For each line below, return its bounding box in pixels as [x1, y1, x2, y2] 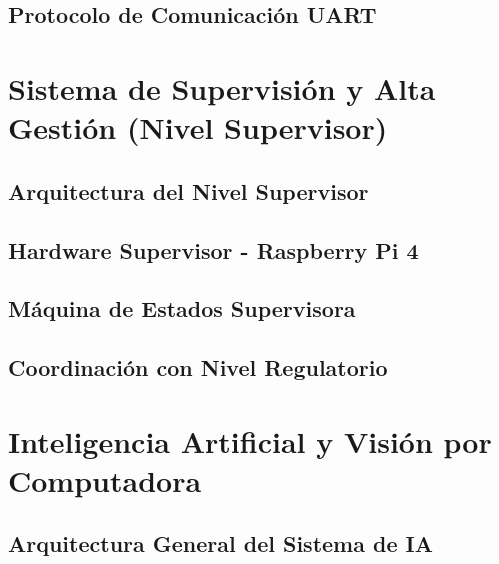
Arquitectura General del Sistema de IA [8, 528, 433, 559]
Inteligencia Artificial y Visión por [8, 420, 492, 461]
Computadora [8, 459, 202, 500]
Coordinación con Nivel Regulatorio [8, 352, 388, 383]
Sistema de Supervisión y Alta [8, 67, 436, 108]
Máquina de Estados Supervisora [8, 293, 356, 324]
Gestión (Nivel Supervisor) [8, 107, 388, 148]
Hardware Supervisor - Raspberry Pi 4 [8, 234, 419, 265]
